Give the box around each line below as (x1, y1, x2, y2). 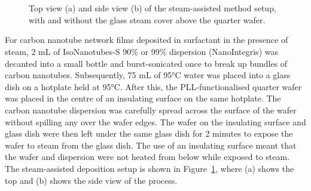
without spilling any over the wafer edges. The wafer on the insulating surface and (5, 115, 306, 128)
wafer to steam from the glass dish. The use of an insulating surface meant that (5, 138, 297, 151)
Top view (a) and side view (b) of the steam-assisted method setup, (29, 2, 276, 14)
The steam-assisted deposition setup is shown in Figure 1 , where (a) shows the (5, 162, 294, 174)
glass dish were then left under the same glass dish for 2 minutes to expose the (5, 127, 293, 140)
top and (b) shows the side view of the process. (5, 174, 178, 186)
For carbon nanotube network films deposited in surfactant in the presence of (5, 33, 288, 46)
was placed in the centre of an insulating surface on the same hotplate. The (5, 92, 281, 104)
